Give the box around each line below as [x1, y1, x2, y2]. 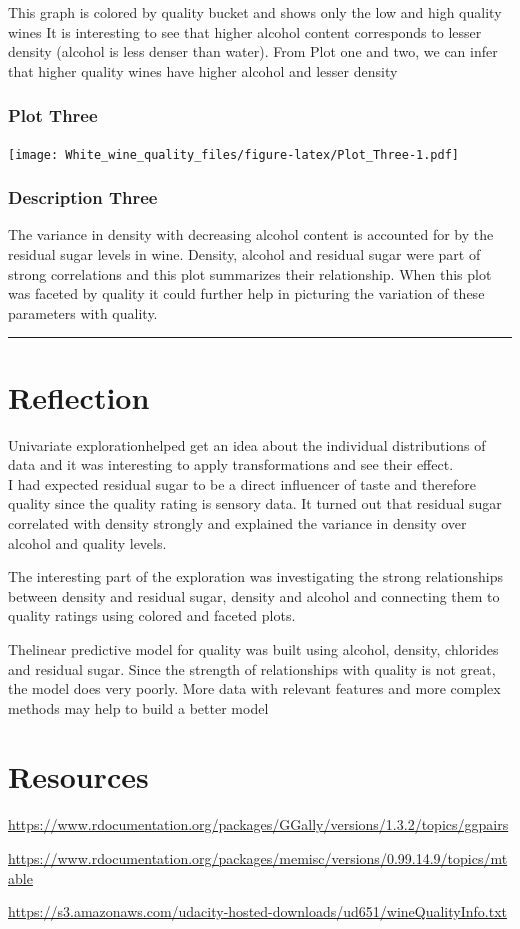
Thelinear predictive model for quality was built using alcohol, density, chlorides [8, 638, 499, 659]
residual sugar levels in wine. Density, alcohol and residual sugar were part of [8, 244, 481, 265]
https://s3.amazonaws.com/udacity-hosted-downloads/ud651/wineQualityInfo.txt [8, 901, 507, 922]
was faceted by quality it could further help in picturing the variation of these [8, 283, 485, 304]
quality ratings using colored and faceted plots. [8, 605, 296, 626]
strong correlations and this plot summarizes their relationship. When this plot [8, 263, 492, 284]
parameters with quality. [8, 302, 158, 323]
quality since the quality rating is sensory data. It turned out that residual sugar [8, 493, 502, 514]
